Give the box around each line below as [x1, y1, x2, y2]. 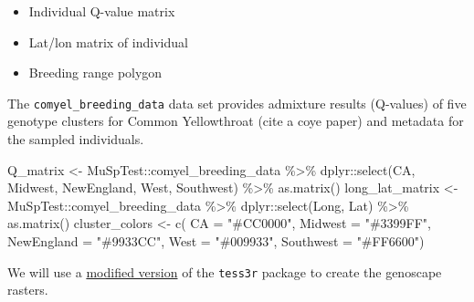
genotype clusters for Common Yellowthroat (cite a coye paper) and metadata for [7, 111, 464, 130]
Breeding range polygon [28, 63, 163, 82]
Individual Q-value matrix [28, 2, 175, 20]
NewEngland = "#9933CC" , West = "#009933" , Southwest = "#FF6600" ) [7, 232, 425, 250]
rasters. [7, 280, 48, 299]
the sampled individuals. [7, 130, 144, 149]
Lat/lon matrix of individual [28, 32, 188, 51]
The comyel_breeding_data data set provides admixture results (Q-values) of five [7, 93, 467, 112]
